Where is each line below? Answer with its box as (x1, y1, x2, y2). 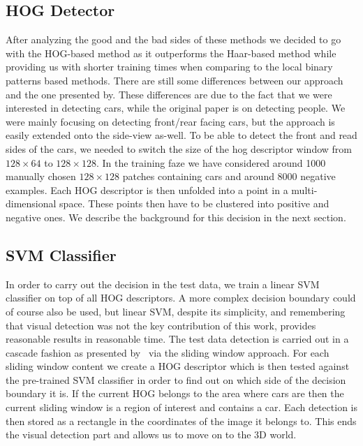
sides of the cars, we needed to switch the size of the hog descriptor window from (6, 141, 352, 156)
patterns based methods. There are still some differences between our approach (6, 73, 343, 87)
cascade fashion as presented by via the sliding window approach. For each (6, 345, 329, 359)
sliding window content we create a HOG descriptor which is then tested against (6, 359, 350, 373)
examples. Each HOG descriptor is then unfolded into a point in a (6, 182, 288, 197)
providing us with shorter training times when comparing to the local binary (6, 59, 333, 74)
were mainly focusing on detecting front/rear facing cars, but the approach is (6, 114, 335, 128)
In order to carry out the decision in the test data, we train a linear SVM (6, 276, 320, 291)
